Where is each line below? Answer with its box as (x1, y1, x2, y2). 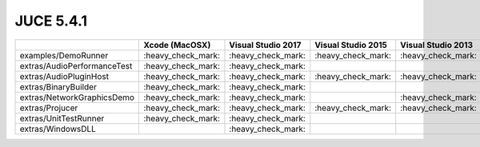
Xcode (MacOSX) (143, 39, 211, 50)
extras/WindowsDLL (19, 123, 96, 134)
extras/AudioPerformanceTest (19, 60, 133, 71)
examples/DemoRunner (19, 50, 109, 61)
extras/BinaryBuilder (19, 81, 98, 92)
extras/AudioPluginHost (19, 70, 110, 81)
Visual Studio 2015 (314, 39, 388, 50)
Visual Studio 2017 (229, 39, 302, 50)
